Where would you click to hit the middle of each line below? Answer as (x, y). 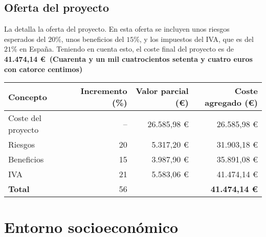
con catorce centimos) (43, 69)
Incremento (104, 91)
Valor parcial (162, 91)
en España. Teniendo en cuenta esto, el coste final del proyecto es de (127, 49)
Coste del (25, 118)
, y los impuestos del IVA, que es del (196, 39)
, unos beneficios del (93, 39)
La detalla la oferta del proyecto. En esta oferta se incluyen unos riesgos (117, 29)
